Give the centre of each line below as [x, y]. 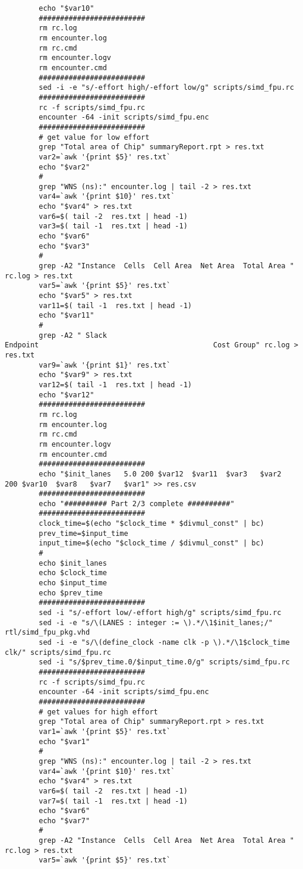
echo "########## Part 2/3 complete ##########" [137, 503]
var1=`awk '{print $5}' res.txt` [105, 731]
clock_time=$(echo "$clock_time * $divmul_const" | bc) [151, 524]
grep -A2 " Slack [73, 335]
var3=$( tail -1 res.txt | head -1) [113, 226]
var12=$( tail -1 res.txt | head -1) [115, 385]
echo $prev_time [71, 593]
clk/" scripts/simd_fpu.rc [58, 652]
